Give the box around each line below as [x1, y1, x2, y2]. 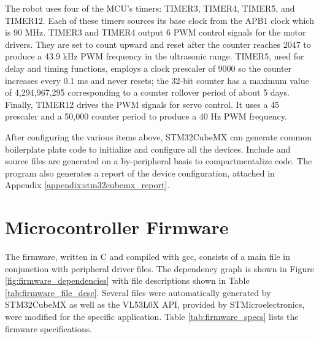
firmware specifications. [5, 322, 93, 335]
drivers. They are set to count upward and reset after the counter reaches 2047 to [5, 37, 311, 50]
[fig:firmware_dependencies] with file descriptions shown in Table [5, 274, 250, 287]
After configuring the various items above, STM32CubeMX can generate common [5, 130, 312, 143]
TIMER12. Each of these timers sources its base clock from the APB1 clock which [5, 13, 314, 26]
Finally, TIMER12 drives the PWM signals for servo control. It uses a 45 [5, 97, 280, 110]
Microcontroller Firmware [5, 215, 229, 240]
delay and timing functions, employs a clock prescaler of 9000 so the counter [5, 61, 292, 74]
